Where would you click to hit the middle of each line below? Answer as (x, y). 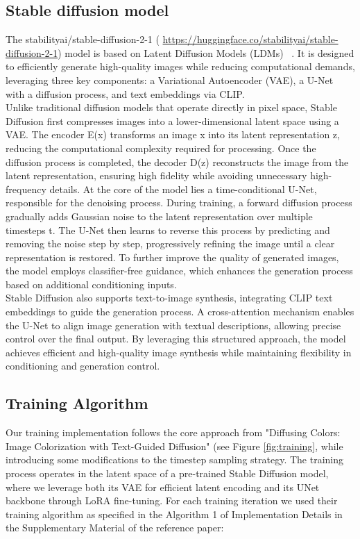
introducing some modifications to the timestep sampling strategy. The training (175, 459)
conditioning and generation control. (83, 366)
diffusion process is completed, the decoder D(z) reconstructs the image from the (177, 161)
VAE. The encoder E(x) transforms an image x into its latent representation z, (173, 134)
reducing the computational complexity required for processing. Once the (161, 148)
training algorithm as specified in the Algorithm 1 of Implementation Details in (174, 514)
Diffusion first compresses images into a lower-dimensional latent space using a (172, 121)
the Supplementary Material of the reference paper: (115, 528)
